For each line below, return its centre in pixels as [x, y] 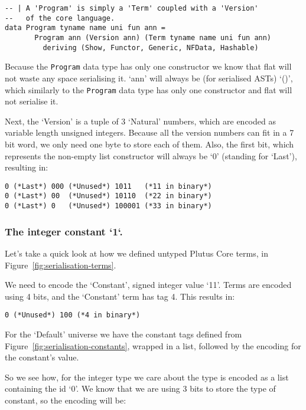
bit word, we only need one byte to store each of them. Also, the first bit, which [149, 144]
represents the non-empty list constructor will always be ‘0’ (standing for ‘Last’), [151, 155]
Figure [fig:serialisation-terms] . [61, 265]
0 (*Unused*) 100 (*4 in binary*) [73, 315]
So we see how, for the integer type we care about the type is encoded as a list [147, 377]
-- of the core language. [60, 18]
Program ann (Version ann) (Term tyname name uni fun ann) [153, 37]
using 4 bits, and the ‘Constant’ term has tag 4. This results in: [120, 296]
